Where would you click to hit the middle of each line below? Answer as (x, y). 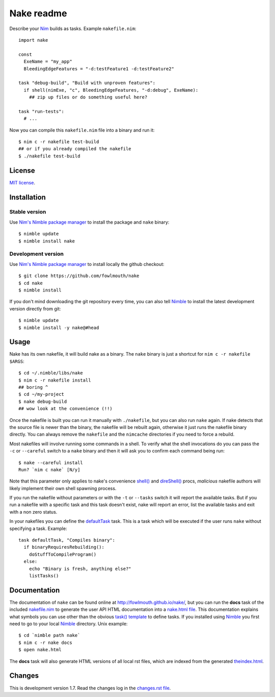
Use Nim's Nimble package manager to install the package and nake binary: (89, 222)
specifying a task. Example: (38, 528)
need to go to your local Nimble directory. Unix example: (68, 624)
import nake (33, 40)
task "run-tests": (42, 111)
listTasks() (44, 575)
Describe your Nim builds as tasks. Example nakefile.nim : (73, 29)
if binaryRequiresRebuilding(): (64, 547)
